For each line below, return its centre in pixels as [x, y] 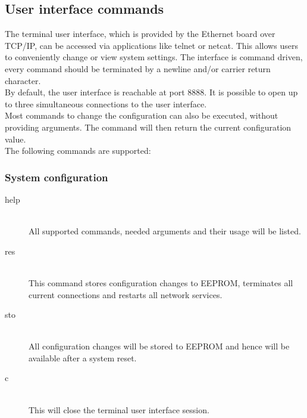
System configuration [57, 177]
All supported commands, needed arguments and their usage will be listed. [165, 231]
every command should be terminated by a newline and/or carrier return [138, 68]
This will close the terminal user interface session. [119, 409]
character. [23, 80]
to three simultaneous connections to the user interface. [106, 103]
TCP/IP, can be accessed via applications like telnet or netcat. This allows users [151, 45]
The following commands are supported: [78, 151]
